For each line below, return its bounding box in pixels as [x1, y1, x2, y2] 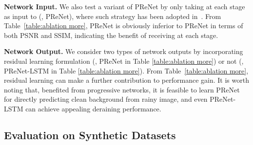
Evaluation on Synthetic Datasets [4, 127, 176, 142]
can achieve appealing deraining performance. [25, 103, 161, 113]
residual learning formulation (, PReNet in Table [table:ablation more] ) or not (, [4, 55, 244, 66]
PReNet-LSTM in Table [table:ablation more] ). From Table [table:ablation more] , [4, 65, 249, 75]
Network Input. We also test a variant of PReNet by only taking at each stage [4, 1, 245, 11]
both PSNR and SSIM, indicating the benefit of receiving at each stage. [4, 30, 218, 40]
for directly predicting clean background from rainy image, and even [4, 94, 208, 104]
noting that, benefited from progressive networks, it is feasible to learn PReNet [4, 84, 240, 94]
